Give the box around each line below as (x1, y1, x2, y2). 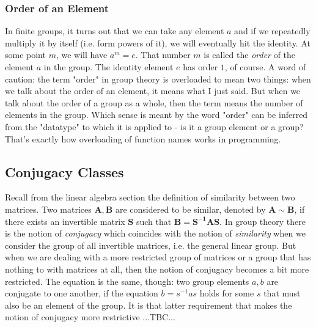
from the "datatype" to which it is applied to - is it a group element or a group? (5, 120, 304, 133)
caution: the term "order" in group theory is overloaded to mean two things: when (5, 72, 311, 85)
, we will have (56, 48, 108, 61)
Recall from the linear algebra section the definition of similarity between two (5, 191, 295, 204)
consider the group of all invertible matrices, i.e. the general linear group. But (5, 238, 296, 251)
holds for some (199, 287, 254, 299)
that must (263, 287, 301, 299)
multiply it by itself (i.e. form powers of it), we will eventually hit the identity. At (5, 36, 310, 49)
